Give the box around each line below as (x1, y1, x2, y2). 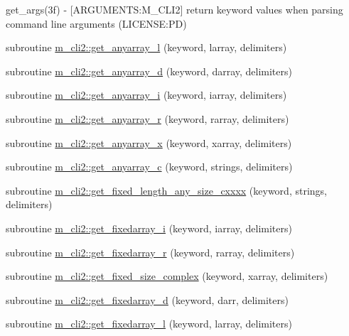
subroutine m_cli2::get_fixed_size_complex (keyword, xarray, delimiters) (6, 269, 328, 283)
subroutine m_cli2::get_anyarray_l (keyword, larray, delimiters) (6, 40, 287, 55)
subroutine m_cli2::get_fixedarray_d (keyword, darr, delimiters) (6, 292, 289, 307)
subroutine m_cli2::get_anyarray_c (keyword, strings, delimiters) (6, 159, 293, 174)
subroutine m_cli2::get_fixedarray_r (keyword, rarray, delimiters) (6, 244, 295, 259)
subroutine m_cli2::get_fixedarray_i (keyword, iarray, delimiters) (6, 220, 292, 235)
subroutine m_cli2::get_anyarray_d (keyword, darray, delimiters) (6, 63, 292, 78)
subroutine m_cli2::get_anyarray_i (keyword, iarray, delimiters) (6, 87, 287, 102)
